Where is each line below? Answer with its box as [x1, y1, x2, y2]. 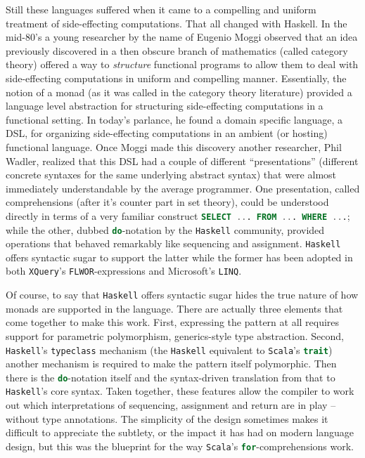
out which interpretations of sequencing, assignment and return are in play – [6, 398, 336, 412]
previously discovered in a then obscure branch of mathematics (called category [6, 43, 348, 58]
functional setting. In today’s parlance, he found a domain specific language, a [6, 112, 343, 126]
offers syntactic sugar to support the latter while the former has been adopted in [6, 249, 353, 264]
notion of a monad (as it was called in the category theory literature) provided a [6, 84, 352, 99]
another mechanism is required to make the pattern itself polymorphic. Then [6, 356, 337, 371]
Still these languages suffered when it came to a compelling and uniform [6, 2, 316, 16]
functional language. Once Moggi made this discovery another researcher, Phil [6, 139, 342, 154]
